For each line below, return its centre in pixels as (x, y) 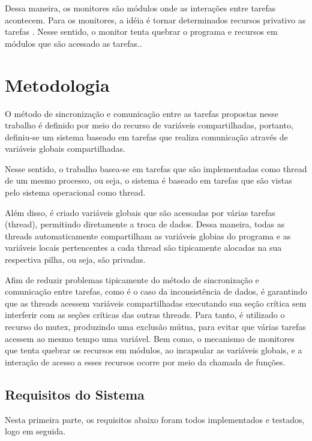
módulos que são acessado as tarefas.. (73, 43)
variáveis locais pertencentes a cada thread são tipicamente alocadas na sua (143, 247)
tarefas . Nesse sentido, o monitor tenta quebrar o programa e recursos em (141, 31)
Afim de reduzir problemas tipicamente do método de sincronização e (132, 279)
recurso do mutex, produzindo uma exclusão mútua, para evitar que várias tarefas (155, 326)
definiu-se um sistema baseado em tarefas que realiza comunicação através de (146, 136)
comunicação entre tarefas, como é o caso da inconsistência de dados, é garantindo (156, 291)
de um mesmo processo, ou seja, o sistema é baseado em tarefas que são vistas (148, 180)
